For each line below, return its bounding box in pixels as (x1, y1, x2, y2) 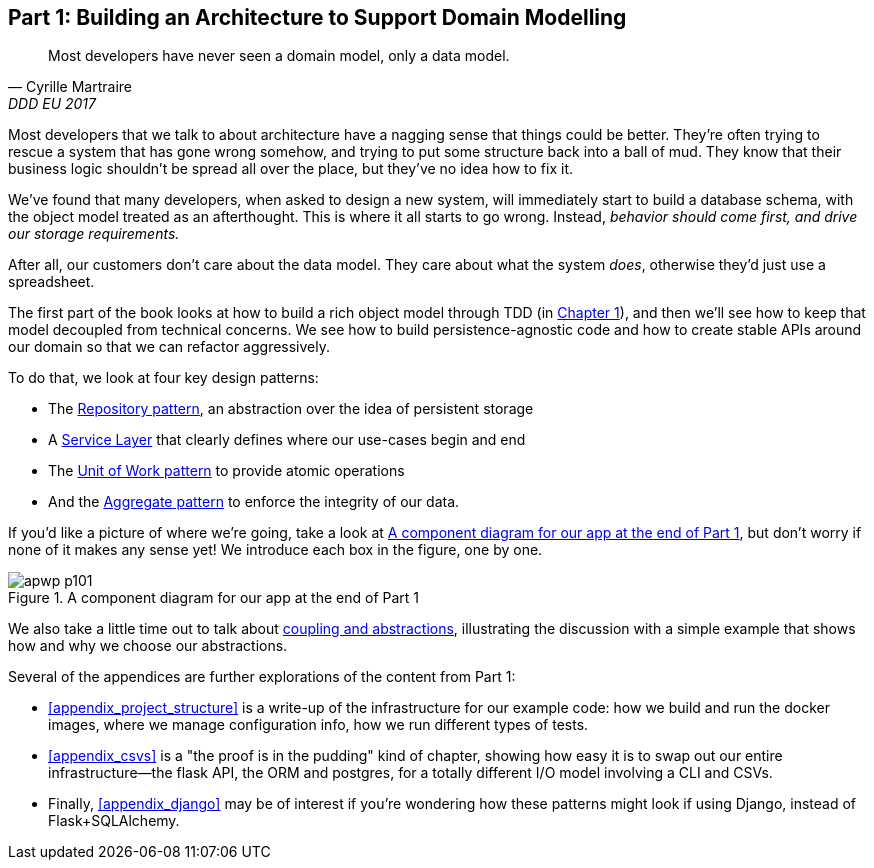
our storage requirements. (8, 225, 180, 243)
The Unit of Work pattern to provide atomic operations (48, 462, 405, 480)
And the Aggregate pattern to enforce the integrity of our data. (48, 493, 460, 511)
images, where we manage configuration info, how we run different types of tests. (48, 716, 589, 734)
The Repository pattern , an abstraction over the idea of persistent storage (48, 400, 534, 418)
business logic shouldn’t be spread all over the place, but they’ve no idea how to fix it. (8, 160, 574, 178)
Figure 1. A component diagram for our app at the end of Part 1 (8, 589, 420, 607)
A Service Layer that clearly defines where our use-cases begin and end (48, 431, 526, 449)
